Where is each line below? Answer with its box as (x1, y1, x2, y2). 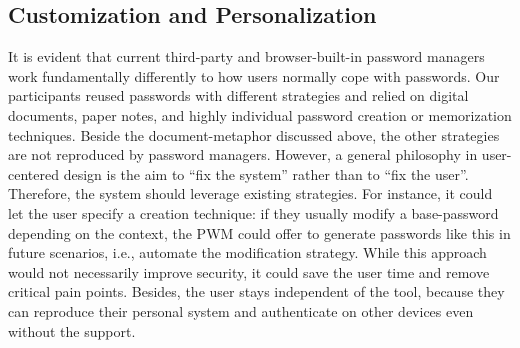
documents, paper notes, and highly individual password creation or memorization (8, 104, 512, 125)
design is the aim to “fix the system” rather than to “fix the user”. (63, 163, 469, 184)
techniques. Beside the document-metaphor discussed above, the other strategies (8, 124, 500, 145)
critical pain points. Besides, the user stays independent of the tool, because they (8, 281, 505, 302)
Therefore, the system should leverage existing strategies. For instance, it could (8, 183, 493, 204)
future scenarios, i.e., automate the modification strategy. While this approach (8, 242, 487, 263)
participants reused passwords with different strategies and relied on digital (8, 85, 469, 106)
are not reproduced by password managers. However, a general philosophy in (8, 144, 478, 165)
